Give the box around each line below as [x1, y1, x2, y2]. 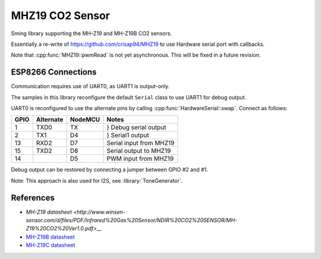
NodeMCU [70, 116, 100, 124]
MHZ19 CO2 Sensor [11, 9, 110, 22]
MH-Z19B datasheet [26, 233, 75, 241]
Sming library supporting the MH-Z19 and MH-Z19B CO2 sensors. [11, 30, 172, 37]
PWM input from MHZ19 [106, 155, 174, 163]
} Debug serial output [106, 123, 166, 132]
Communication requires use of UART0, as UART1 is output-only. [11, 83, 170, 90]
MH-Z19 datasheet [26, 208, 73, 216]
